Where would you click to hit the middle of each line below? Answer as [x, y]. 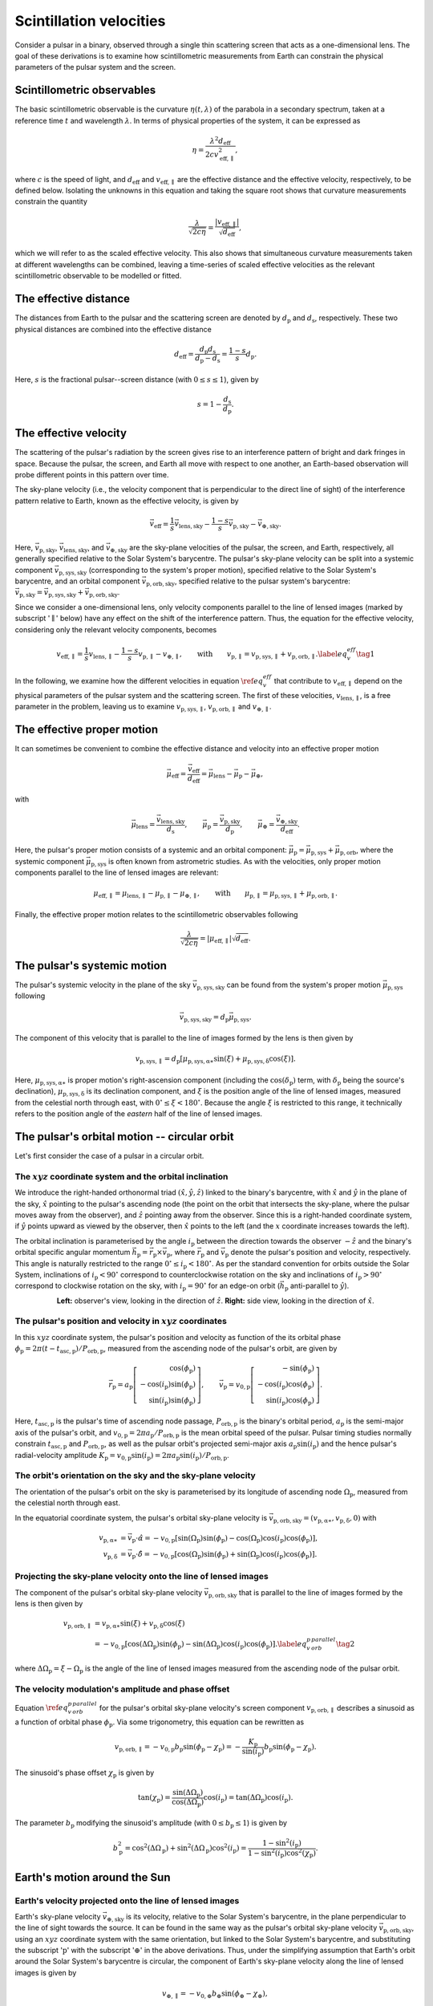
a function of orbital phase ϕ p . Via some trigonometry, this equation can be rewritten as [160, 1723]
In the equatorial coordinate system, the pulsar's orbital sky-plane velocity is [141, 1517]
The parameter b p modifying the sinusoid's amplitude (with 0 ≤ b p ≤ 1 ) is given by [151, 1824]
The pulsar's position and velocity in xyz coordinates [121, 1322]
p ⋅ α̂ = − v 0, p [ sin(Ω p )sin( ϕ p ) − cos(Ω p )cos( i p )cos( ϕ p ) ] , [225, 1539]
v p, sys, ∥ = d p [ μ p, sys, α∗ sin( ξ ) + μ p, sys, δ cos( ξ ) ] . [215, 1060]
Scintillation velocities [90, 21]
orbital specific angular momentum [73, 1253]
